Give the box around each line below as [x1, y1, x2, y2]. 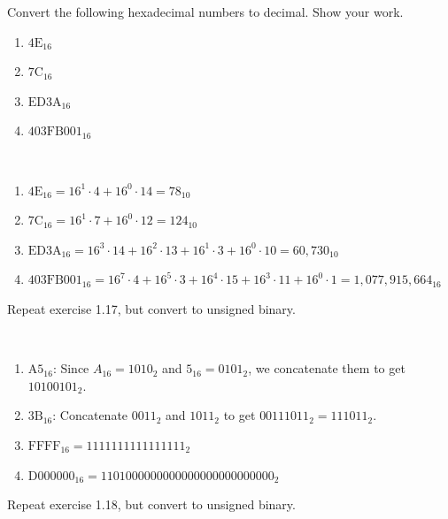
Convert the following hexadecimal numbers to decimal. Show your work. [7, 3, 404, 20]
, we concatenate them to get [248, 359, 406, 378]
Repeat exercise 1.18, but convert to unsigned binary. [7, 495, 296, 514]
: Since [52, 359, 89, 378]
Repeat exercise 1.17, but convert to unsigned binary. [7, 299, 296, 317]
